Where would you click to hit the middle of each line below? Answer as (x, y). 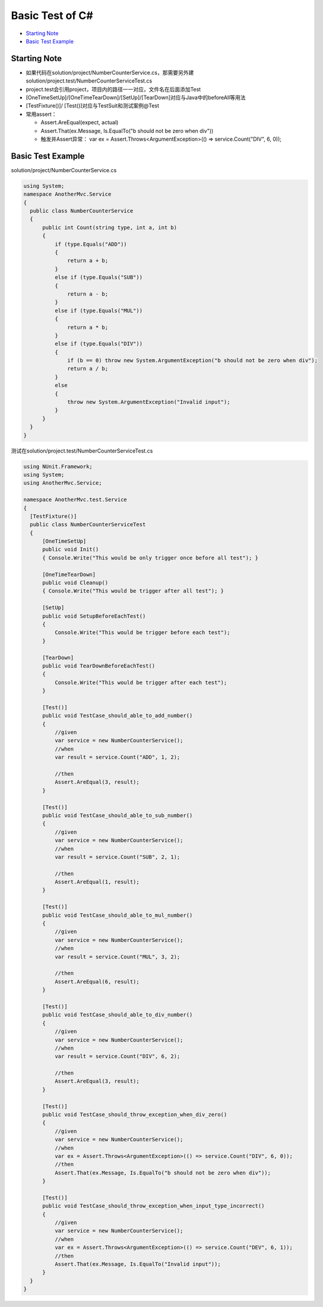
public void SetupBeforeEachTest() (94, 616)
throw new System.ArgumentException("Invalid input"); (149, 402)
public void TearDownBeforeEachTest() (99, 666)
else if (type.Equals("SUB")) (98, 277)
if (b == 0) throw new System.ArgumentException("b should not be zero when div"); (192, 360)
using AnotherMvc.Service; (63, 483)
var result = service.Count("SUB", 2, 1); (117, 857)
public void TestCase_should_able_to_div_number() (118, 1015)
